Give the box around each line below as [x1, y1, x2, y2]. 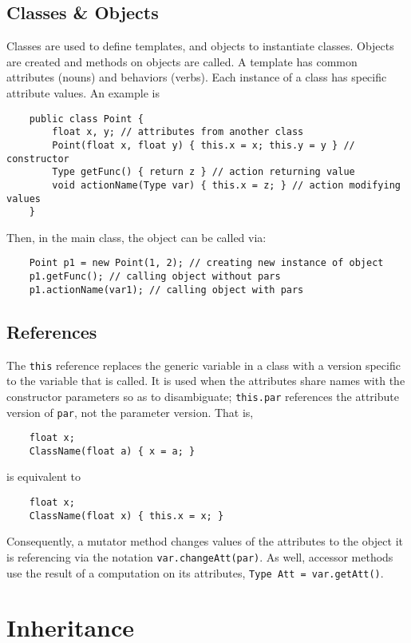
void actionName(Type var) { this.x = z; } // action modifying [52, 179, 401, 191]
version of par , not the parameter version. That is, [6, 403, 254, 420]
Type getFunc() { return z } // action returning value [52, 166, 355, 178]
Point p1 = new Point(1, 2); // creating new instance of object [29, 257, 384, 269]
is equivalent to [6, 468, 81, 485]
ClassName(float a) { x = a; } [29, 445, 196, 457]
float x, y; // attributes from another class [52, 126, 304, 138]
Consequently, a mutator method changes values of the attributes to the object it [6, 533, 403, 550]
